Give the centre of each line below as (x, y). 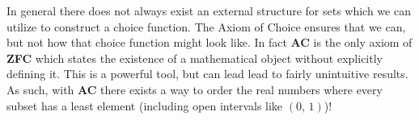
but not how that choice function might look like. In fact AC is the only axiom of (209, 42)
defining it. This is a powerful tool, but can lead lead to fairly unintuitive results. (207, 74)
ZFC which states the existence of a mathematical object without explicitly (195, 58)
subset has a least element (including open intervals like (145, 105)
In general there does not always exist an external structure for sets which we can (209, 10)
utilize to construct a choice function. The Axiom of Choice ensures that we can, (206, 26)
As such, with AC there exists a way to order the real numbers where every (195, 89)
